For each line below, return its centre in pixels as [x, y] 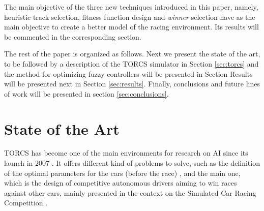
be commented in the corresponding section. [73, 36]
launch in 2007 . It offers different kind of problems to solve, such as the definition [132, 163]
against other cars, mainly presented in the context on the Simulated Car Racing [130, 192]
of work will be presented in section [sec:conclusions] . [86, 93]
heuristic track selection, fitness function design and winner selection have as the [130, 17]
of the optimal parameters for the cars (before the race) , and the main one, [122, 173]
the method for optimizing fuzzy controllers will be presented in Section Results [128, 73]
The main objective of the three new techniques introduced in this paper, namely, [131, 7]
